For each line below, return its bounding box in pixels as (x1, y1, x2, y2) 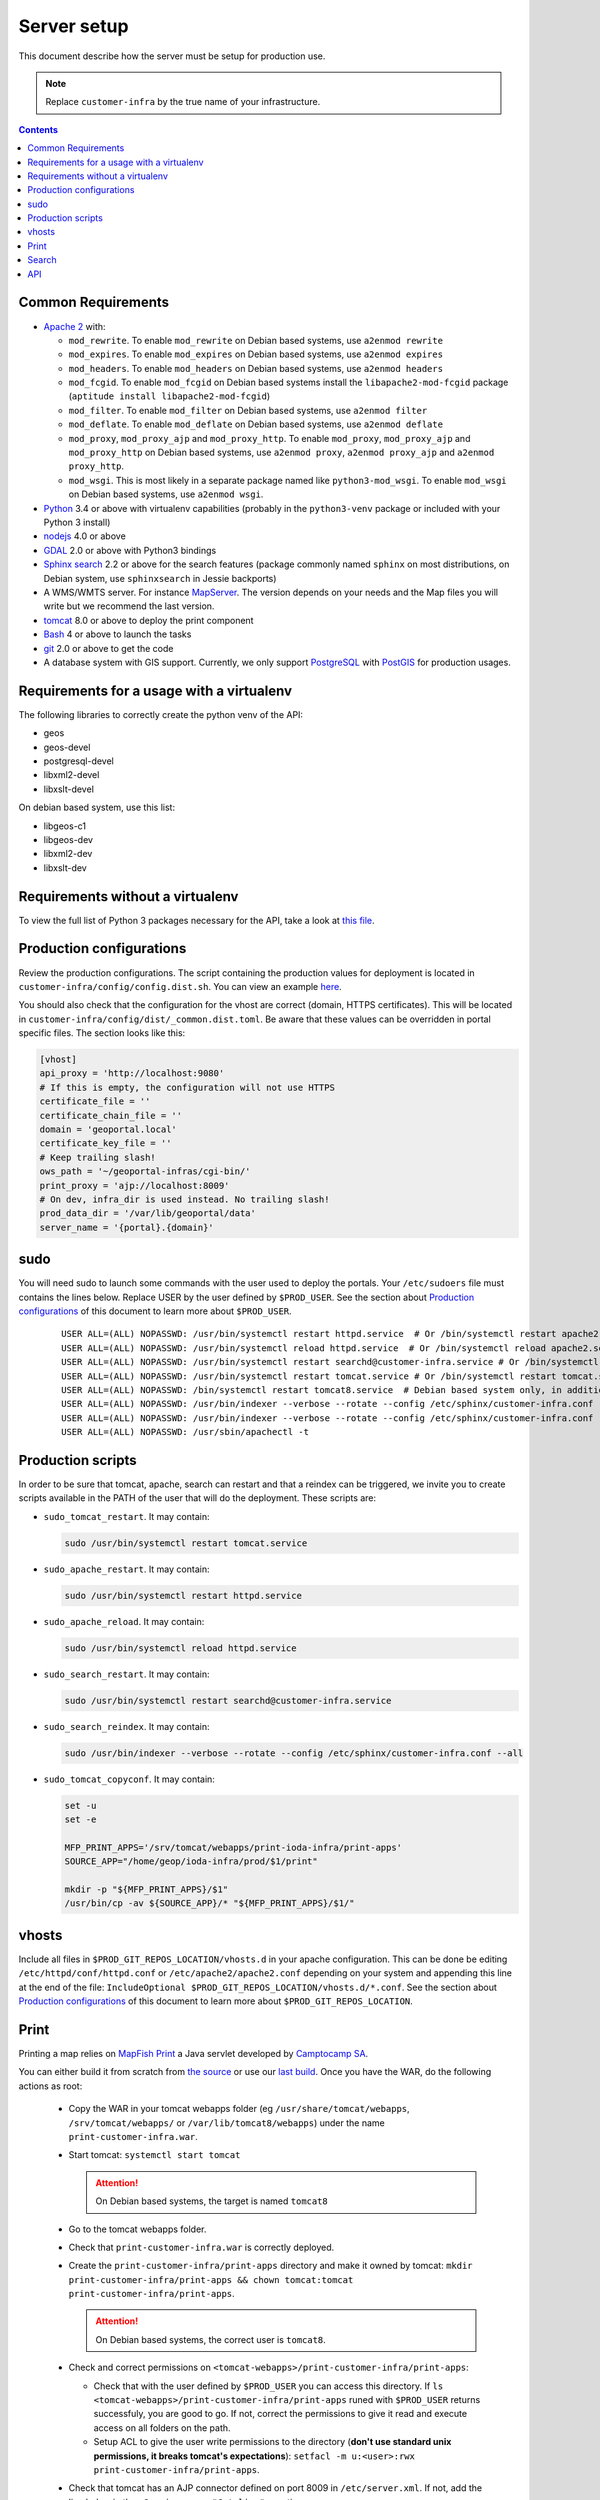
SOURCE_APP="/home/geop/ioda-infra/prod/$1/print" (64, 1856, 319, 1867)
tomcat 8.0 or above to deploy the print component (43, 614, 254, 626)
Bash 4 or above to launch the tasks (43, 628, 192, 640)
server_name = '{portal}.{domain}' (39, 1221, 214, 1233)
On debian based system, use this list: (18, 801, 175, 814)
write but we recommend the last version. (43, 600, 215, 612)
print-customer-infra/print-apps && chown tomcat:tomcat (68, 2274, 354, 2285)
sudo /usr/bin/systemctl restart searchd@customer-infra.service (64, 1695, 392, 1706)
